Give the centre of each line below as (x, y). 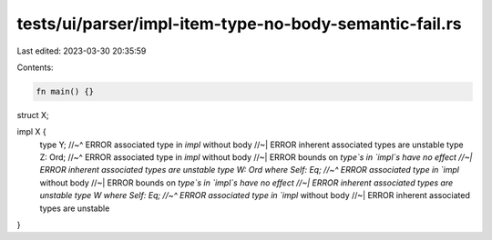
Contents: (35, 67)
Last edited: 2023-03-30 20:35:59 (82, 51)
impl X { (32, 132)
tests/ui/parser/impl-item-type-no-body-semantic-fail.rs (239, 24)
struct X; (33, 115)
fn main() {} (65, 91)
